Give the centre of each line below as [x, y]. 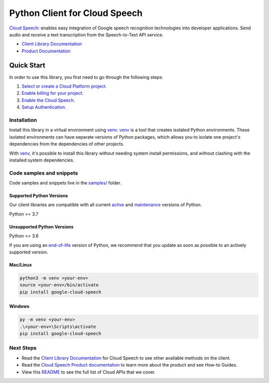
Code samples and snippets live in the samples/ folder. [65, 183]
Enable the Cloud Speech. [48, 100]
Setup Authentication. [44, 107]
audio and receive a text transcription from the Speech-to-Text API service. [86, 34]
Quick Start [27, 65]
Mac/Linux [21, 265]
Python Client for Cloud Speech [76, 13]
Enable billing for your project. [53, 93]
